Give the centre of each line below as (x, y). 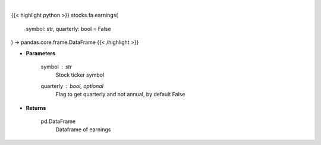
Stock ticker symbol (80, 75)
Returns (36, 108)
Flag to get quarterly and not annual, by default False (120, 94)
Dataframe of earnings (83, 130)
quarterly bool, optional (72, 86)
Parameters (41, 53)
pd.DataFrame (58, 121)
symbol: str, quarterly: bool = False (68, 29)
